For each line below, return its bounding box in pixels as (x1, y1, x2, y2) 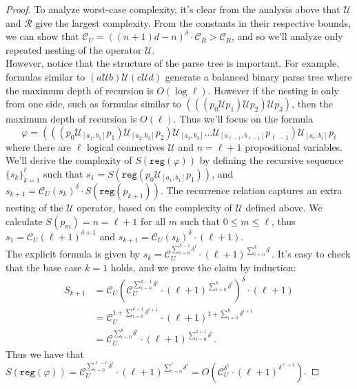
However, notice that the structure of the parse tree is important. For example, (6, 56, 340, 70)
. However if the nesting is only (207, 83, 339, 97)
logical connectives (86, 139, 165, 154)
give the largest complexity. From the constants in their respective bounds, (35, 15, 351, 30)
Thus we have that (6, 346, 85, 361)
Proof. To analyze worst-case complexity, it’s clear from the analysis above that (6, 2, 340, 16)
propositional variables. (245, 139, 343, 154)
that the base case (6, 260, 82, 274)
